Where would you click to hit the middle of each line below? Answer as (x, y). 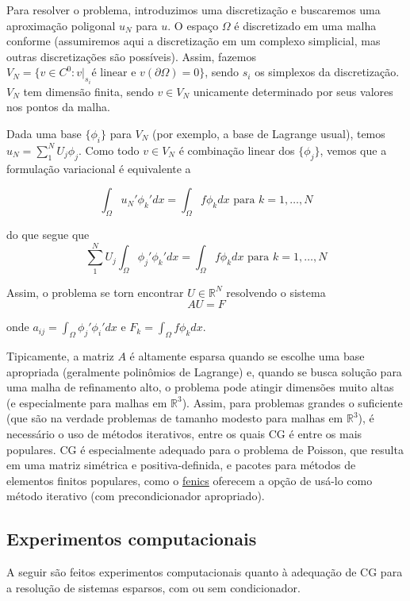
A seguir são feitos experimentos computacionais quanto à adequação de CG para (205, 572)
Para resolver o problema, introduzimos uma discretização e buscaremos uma (194, 10)
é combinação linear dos (237, 150)
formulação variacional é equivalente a (99, 168)
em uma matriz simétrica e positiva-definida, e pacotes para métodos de (181, 465)
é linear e (114, 73)
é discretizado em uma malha (305, 25)
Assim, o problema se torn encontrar (95, 292)
